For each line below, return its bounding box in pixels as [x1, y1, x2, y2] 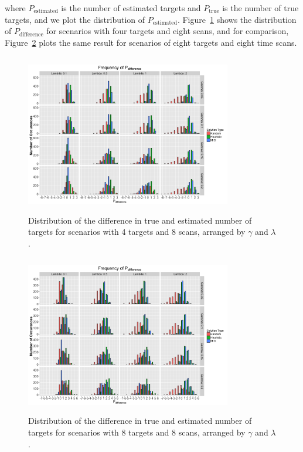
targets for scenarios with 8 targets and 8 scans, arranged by [28, 426, 246, 438]
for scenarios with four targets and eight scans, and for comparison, [46, 25, 289, 37]
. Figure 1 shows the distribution [177, 13, 297, 25]
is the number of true [222, 2, 299, 14]
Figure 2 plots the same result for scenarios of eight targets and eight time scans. [5, 36, 297, 48]
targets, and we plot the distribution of [5, 13, 145, 25]
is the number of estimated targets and [61, 2, 201, 14]
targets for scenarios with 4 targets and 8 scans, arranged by [28, 225, 246, 238]
